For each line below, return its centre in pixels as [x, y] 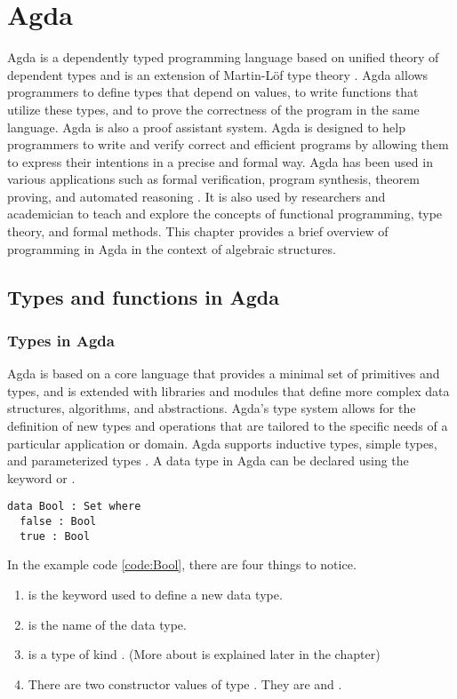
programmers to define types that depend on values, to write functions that [213, 92]
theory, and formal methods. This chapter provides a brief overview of [198, 231]
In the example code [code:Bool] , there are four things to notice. [182, 564]
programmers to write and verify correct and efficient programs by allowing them [228, 144]
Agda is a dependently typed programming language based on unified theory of [223, 57]
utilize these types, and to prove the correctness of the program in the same [213, 109]
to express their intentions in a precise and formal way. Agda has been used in [220, 161]
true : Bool [55, 536]
